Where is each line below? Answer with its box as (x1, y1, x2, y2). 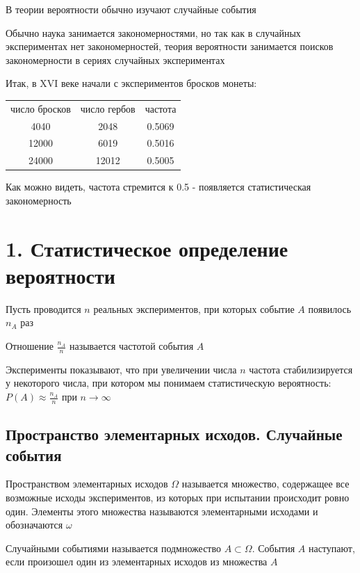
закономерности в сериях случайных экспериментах (6, 52, 225, 67)
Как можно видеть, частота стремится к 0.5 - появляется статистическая (6, 179, 311, 194)
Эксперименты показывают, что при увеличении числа (6, 362, 237, 376)
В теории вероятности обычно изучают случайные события (6, 2, 256, 16)
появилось (308, 301, 352, 316)
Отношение (6, 339, 54, 353)
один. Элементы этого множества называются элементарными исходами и (6, 503, 318, 518)
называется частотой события (69, 339, 194, 353)
